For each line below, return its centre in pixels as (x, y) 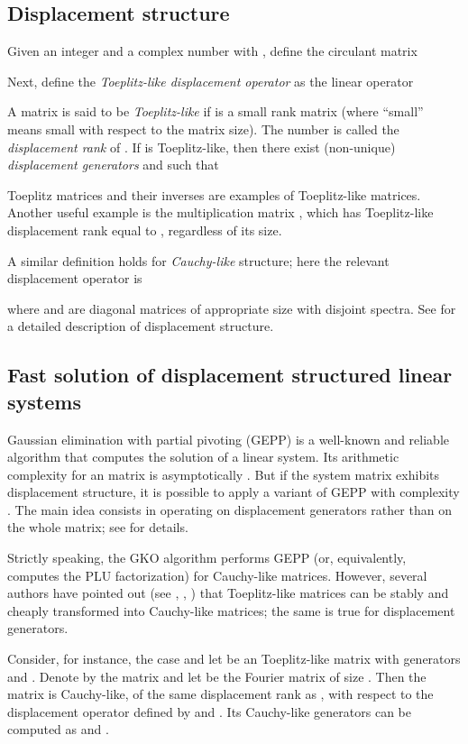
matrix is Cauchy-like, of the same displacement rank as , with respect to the (220, 694)
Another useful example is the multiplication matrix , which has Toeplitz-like (220, 212)
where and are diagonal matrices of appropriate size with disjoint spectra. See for (232, 308)
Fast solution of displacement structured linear (230, 375)
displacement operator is (75, 278)
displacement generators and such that (113, 165)
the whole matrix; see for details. (98, 527)
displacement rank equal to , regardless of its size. (145, 230)
